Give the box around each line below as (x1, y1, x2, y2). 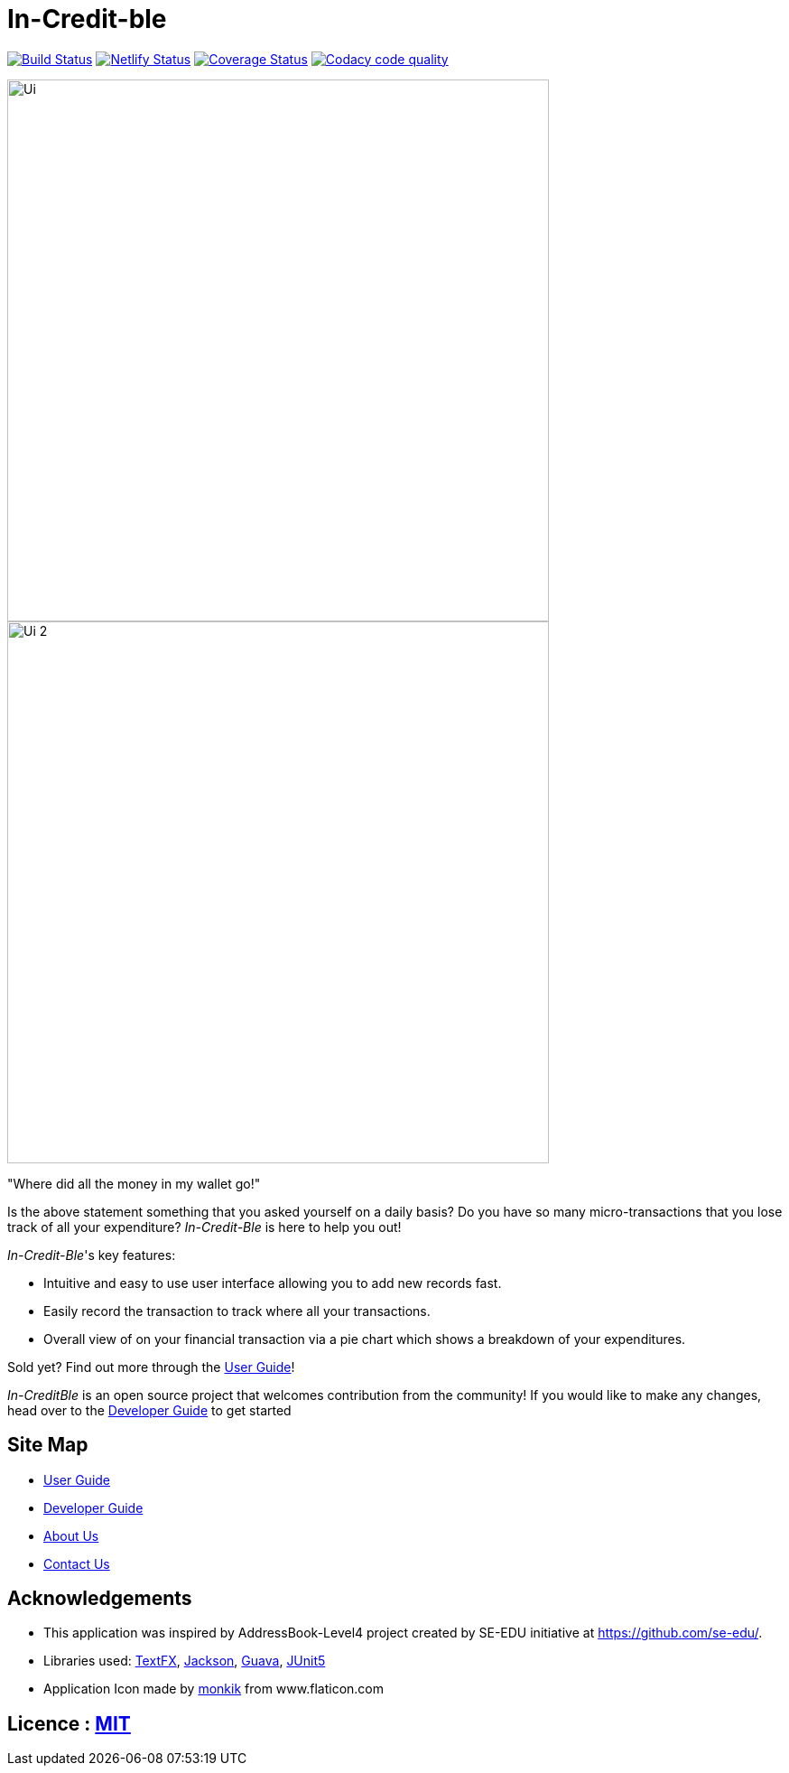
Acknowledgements (7, 1587, 192, 1610)
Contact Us (43, 1555, 110, 1572)
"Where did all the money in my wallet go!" (7, 1175, 261, 1191)
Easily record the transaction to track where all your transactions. (43, 1302, 431, 1319)
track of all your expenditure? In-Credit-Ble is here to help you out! (7, 1218, 402, 1235)
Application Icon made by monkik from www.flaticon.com (43, 1681, 384, 1697)
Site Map (7, 1433, 88, 1457)
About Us (43, 1527, 99, 1544)
